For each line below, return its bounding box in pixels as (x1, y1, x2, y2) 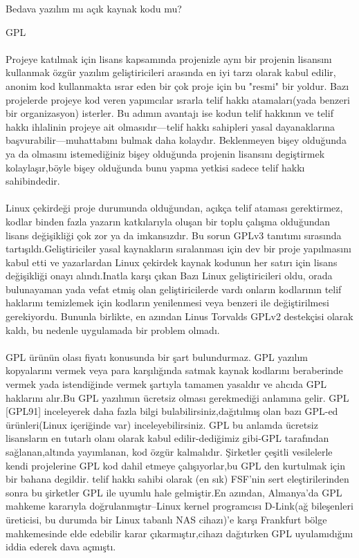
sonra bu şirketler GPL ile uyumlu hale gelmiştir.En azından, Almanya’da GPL (6, 485, 342, 499)
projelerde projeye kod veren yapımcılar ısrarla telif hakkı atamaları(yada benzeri (6, 92, 350, 106)
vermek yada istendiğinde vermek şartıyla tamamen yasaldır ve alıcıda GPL (6, 377, 327, 391)
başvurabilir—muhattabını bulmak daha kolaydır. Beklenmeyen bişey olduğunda (6, 133, 347, 147)
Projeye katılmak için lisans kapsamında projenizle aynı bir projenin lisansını (6, 51, 332, 66)
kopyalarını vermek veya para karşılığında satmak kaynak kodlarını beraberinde (6, 363, 343, 378)
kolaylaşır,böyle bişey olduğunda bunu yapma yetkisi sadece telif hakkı (6, 160, 305, 174)
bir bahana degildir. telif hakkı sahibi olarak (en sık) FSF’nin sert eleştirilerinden (6, 472, 349, 486)
